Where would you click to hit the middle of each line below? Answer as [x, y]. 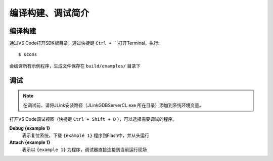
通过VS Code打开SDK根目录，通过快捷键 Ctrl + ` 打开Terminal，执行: [84, 43]
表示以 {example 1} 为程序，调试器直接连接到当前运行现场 [84, 149]
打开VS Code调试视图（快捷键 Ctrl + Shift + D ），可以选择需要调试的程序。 [93, 119]
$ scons [28, 55]
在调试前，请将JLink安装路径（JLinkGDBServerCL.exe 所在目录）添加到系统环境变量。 [113, 105]
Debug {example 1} [30, 128]
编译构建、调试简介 [49, 13]
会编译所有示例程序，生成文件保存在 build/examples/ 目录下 [75, 66]
